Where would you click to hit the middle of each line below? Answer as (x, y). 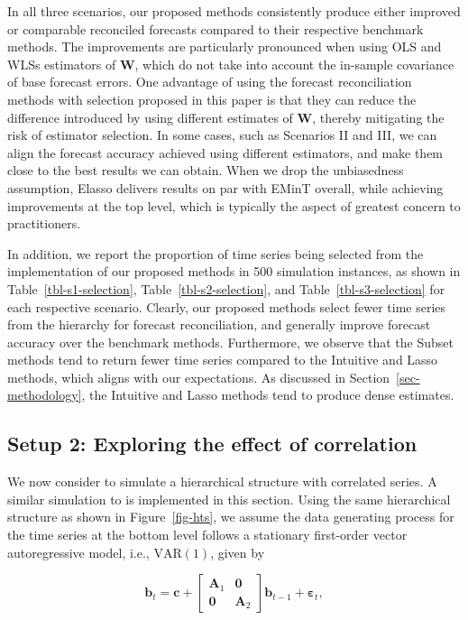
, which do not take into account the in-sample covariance (294, 64)
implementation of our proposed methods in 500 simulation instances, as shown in (234, 271)
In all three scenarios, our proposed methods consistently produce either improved (234, 11)
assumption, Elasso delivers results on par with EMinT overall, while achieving (225, 187)
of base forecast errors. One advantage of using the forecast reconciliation (210, 82)
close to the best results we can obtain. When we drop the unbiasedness (206, 170)
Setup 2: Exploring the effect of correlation (212, 444)
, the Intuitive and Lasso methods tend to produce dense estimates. (268, 395)
